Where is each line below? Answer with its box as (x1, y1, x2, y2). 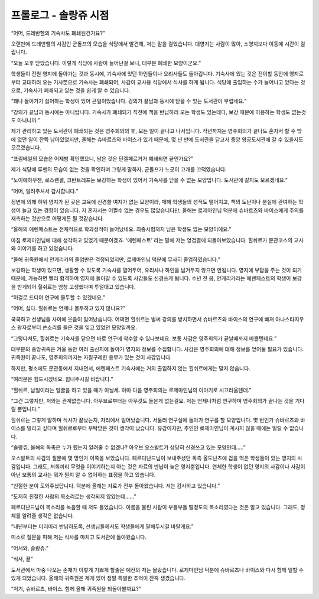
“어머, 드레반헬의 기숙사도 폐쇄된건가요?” (11, 30, 106, 37)
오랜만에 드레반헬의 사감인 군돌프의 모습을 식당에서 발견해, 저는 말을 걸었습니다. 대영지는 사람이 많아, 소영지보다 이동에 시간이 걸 (11, 40, 305, 47)
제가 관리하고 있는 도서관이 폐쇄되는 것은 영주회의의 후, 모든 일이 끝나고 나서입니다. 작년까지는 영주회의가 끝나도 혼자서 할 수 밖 (11, 128, 302, 135)
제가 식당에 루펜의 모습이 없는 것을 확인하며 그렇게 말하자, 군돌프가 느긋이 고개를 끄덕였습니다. (11, 166, 227, 173)
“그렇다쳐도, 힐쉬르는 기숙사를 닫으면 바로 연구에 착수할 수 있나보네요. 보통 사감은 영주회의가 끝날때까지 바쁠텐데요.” (11, 334, 277, 342)
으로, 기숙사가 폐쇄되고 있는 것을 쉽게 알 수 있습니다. (11, 86, 131, 94)
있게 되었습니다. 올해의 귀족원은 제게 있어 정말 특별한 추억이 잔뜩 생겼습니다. (11, 575, 186, 582)
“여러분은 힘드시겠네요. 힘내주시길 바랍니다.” (11, 376, 113, 383)
